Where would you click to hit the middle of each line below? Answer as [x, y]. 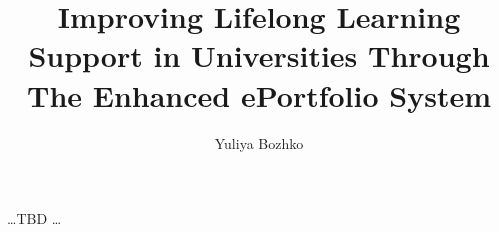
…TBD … [34, 218]
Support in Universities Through [259, 55]
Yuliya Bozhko [259, 142]
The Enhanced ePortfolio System [259, 94]
